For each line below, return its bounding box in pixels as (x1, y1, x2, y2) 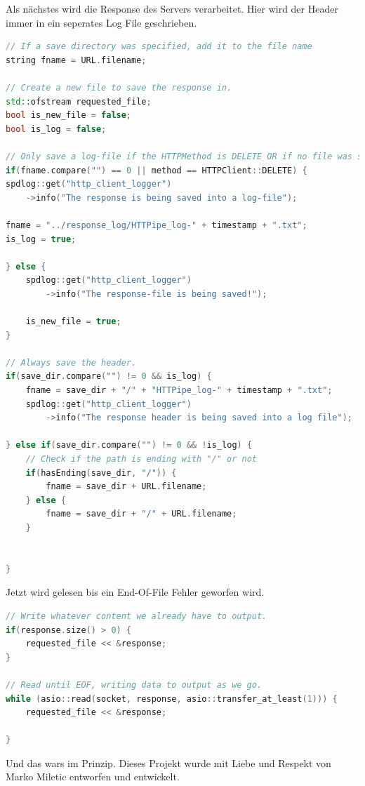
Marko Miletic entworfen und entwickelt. (6, 769, 180, 784)
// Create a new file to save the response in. (6, 82, 232, 93)
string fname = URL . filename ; (6, 55, 147, 65)
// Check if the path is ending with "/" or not (25, 454, 257, 464)
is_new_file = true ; (25, 317, 121, 327)
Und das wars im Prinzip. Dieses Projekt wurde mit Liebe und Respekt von (6, 755, 331, 770)
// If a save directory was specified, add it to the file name (6, 41, 312, 52)
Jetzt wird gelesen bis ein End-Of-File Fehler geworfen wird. (6, 585, 265, 599)
